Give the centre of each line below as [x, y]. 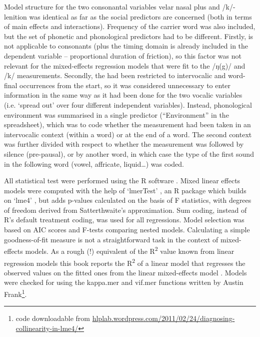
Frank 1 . [15, 293]
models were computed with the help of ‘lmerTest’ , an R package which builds [125, 190]
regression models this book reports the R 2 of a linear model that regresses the [125, 262]
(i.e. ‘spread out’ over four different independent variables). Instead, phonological [128, 104]
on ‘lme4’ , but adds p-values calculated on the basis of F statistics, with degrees [128, 200]
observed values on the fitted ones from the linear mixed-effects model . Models [125, 272]
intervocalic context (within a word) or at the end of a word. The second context [128, 134]
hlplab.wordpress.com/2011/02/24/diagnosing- [163, 318]
